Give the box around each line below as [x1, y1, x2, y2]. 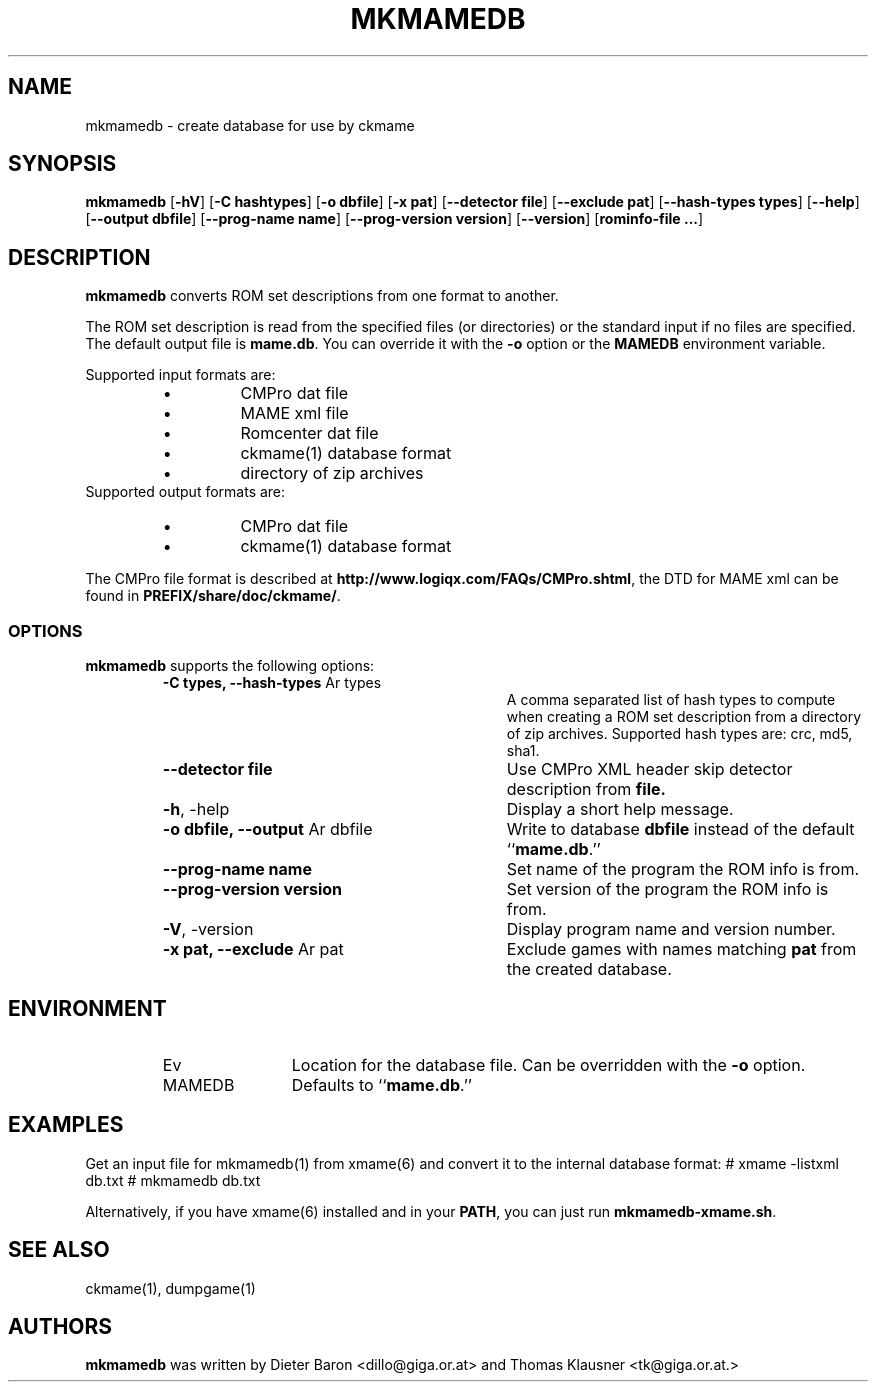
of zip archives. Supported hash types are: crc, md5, [506, 725, 853, 743]
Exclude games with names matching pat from [506, 939, 857, 960]
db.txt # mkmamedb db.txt [85, 1171, 261, 1189]
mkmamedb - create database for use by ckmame [85, 116, 415, 134]
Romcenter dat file [240, 423, 379, 444]
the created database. [506, 959, 672, 980]
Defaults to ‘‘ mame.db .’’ [291, 1074, 473, 1095]
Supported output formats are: [85, 483, 286, 501]
